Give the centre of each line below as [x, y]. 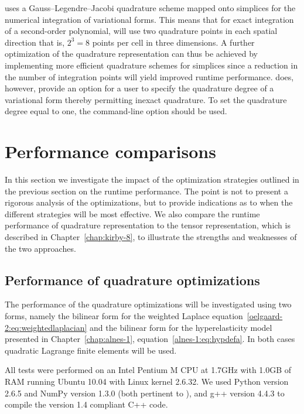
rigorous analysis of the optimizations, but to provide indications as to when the [149, 202]
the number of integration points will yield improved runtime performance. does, [149, 76]
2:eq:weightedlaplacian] [46, 327]
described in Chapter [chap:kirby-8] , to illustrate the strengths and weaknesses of [151, 237]
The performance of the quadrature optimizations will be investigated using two [148, 304]
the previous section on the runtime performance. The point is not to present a [146, 191]
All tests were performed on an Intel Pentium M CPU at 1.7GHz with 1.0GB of [148, 370]
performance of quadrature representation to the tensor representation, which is [148, 225]
